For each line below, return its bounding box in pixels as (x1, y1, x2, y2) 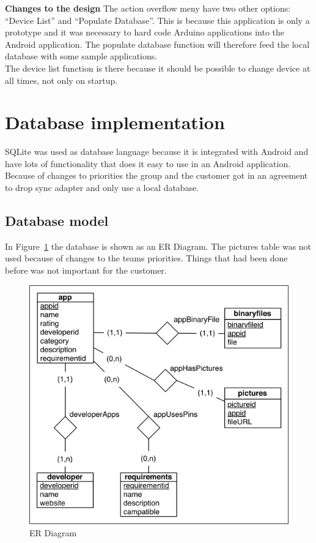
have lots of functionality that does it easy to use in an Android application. (5, 157, 291, 170)
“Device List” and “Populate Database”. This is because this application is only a (5, 13, 310, 26)
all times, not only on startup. (5, 73, 118, 86)
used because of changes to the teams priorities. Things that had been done (5, 252, 288, 264)
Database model (5, 211, 109, 230)
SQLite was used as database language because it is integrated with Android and (5, 145, 309, 158)
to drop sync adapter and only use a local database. (5, 181, 199, 194)
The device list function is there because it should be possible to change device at (5, 61, 310, 74)
